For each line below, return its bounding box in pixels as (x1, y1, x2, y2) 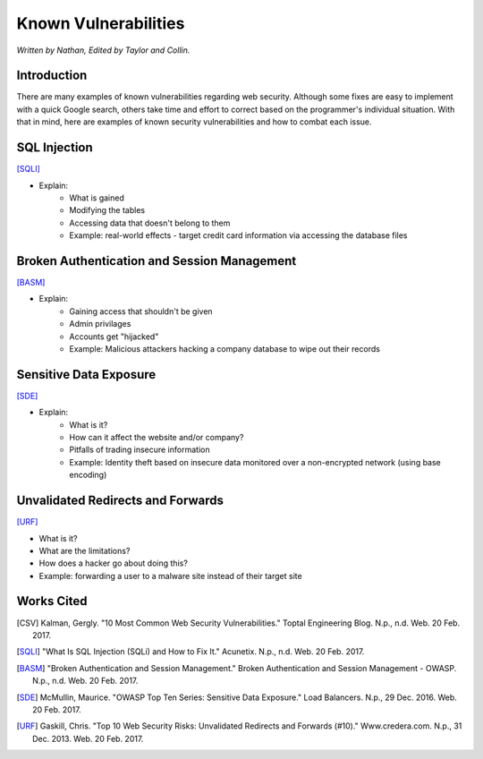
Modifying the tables (69, 205, 146, 216)
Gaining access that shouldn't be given (69, 305, 214, 317)
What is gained (69, 192, 125, 203)
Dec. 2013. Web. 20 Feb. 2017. (32, 733, 144, 744)
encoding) (69, 470, 107, 481)
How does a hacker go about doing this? (38, 558, 188, 568)
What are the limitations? (38, 545, 131, 556)
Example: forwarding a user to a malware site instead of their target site (38, 570, 303, 581)
